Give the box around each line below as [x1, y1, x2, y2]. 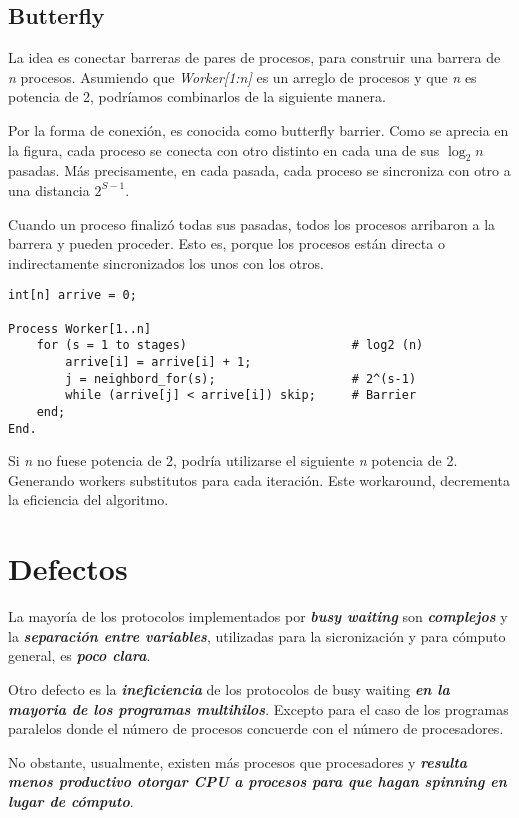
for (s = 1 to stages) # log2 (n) [36, 338, 424, 353]
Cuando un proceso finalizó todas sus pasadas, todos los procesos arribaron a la [8, 213, 496, 234]
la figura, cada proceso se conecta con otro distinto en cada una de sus [8, 139, 440, 160]
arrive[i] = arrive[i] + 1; [65, 354, 252, 369]
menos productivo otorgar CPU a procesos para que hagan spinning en [8, 771, 507, 792]
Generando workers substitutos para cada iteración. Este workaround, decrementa [8, 469, 510, 490]
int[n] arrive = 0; [8, 288, 137, 303]
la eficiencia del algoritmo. [8, 489, 169, 510]
